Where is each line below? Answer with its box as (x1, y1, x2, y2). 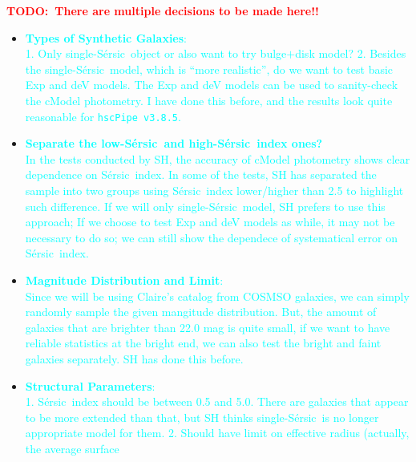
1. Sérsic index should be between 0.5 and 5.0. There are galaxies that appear (25, 393, 409, 410)
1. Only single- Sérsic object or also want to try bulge (25, 45, 287, 62)
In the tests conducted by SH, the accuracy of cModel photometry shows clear (25, 150, 410, 167)
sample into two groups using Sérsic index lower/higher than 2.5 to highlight (25, 182, 404, 198)
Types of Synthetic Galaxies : (25, 29, 188, 46)
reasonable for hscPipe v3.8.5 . (25, 107, 181, 124)
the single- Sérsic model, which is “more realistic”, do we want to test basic (25, 60, 394, 77)
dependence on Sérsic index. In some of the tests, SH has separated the (25, 166, 377, 183)
